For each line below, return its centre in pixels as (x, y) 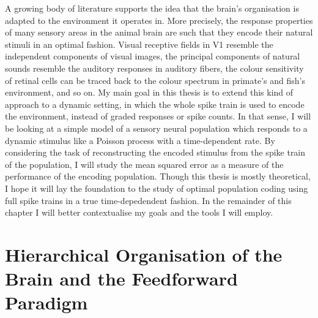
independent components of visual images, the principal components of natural (153, 56)
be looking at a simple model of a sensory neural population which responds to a (156, 128)
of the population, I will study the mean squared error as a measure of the (144, 164)
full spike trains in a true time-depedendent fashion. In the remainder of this (148, 200)
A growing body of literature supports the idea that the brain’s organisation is (152, 8)
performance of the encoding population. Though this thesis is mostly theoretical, (158, 176)
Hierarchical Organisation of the (144, 254)
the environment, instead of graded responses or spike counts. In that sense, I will (158, 116)
